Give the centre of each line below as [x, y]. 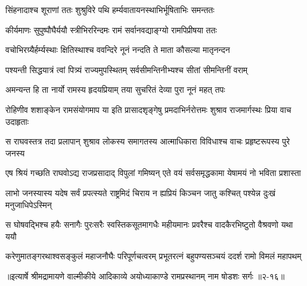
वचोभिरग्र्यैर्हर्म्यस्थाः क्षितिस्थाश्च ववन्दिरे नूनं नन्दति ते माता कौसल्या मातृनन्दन [118, 50]
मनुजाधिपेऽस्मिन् [29, 204]
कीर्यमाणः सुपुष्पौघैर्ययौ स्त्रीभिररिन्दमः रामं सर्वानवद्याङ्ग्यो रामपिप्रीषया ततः [111, 29]
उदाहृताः [17, 121]
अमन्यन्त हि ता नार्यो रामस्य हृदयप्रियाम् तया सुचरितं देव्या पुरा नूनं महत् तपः [115, 89]
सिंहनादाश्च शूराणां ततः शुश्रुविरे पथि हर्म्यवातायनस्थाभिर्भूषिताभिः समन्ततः [110, 10]
